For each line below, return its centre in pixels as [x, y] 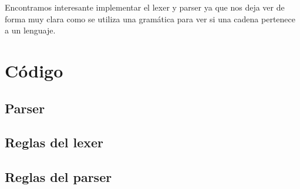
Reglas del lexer [54, 142]
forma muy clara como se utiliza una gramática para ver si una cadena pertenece [150, 18]
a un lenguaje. [30, 30]
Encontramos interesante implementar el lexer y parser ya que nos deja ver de [145, 7]
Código [34, 70]
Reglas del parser [58, 177]
